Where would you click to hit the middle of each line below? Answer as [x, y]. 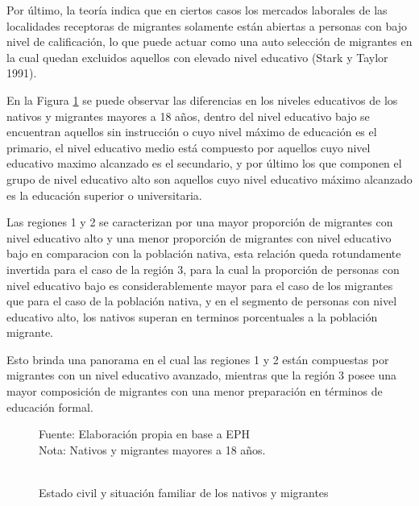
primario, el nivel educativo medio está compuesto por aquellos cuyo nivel [189, 147]
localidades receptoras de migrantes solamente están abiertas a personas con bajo [207, 25]
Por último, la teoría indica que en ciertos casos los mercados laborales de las [197, 10]
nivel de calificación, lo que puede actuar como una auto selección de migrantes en [209, 41]
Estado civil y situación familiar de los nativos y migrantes [184, 493]
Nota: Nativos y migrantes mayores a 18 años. [152, 449]
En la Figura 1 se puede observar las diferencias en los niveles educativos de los [202, 100]
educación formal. [50, 406]
